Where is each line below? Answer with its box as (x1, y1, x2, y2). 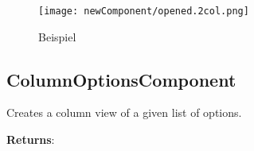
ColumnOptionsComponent (6, 67, 236, 91)
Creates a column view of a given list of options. (6, 104, 242, 121)
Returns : (6, 131, 55, 148)
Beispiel (38, 28, 76, 45)
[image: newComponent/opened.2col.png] (38, 6, 249, 17)
